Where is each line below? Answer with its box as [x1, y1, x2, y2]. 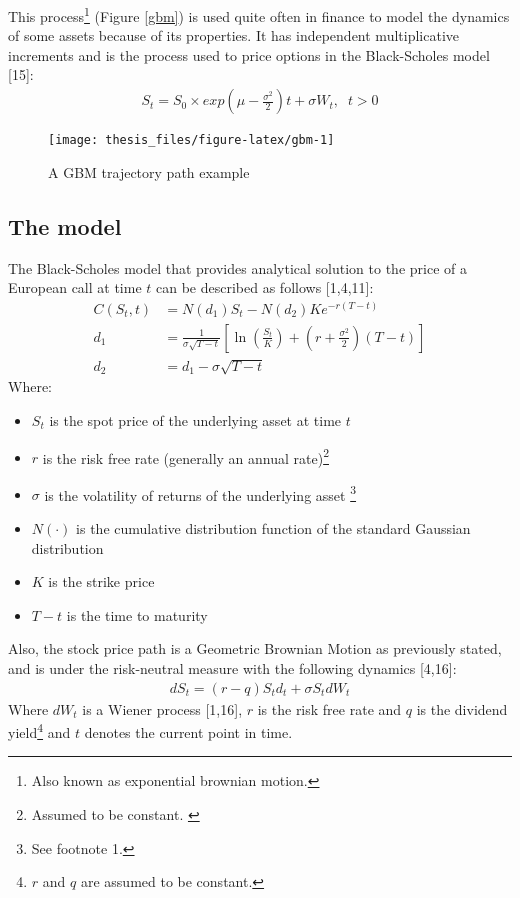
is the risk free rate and [257, 698, 402, 719]
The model [8, 210, 122, 241]
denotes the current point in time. [84, 721, 293, 742]
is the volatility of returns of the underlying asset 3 [44, 481, 357, 505]
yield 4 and [8, 719, 71, 742]
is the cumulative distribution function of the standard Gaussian [76, 518, 471, 539]
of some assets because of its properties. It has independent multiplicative [8, 25, 459, 46]
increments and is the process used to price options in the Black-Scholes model [8, 44, 490, 65]
